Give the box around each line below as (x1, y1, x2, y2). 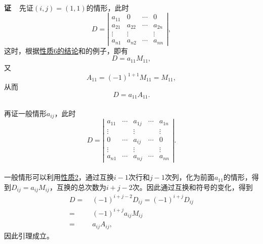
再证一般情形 (4, 108, 47, 118)
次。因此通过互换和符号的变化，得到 (132, 181, 253, 192)
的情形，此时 (86, 2, 129, 13)
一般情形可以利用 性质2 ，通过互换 (4, 172, 114, 182)
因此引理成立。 (4, 230, 54, 240)
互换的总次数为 (56, 181, 106, 192)
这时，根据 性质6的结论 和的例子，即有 (4, 45, 128, 56)
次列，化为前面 (164, 172, 214, 182)
